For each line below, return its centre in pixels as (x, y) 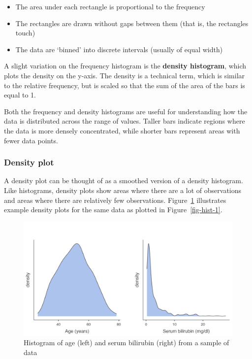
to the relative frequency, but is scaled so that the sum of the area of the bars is (125, 85)
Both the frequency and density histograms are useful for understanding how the (126, 111)
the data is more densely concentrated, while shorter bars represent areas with (122, 130)
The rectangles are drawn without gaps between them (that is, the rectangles (132, 23)
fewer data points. (31, 140)
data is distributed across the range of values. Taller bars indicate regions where (125, 121)
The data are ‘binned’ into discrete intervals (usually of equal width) (119, 49)
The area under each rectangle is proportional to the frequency (110, 6)
